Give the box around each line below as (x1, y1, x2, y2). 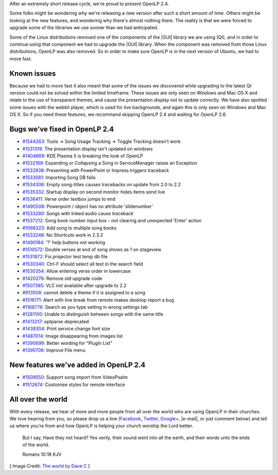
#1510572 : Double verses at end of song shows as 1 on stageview (22, 246, 162, 252)
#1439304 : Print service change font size (22, 326, 110, 332)
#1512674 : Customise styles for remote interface (22, 381, 126, 388)
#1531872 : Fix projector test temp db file (22, 254, 108, 260)
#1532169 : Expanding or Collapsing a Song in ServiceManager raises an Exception (22, 160, 198, 166)
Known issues (9, 69, 56, 78)
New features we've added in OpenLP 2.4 (9, 361, 146, 370)
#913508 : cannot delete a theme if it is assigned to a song (22, 290, 146, 296)
